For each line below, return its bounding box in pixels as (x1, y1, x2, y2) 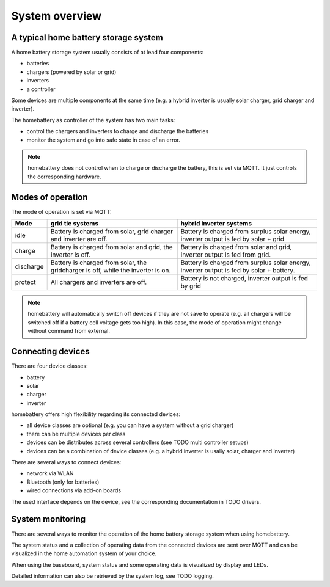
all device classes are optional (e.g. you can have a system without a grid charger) (26, 421, 234, 429)
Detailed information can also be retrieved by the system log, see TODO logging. (11, 572, 214, 580)
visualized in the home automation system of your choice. (11, 550, 157, 557)
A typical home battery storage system (11, 32, 163, 43)
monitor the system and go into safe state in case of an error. (26, 136, 180, 144)
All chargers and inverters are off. (50, 278, 147, 286)
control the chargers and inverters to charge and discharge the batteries (26, 128, 209, 135)
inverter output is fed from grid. (180, 250, 271, 259)
